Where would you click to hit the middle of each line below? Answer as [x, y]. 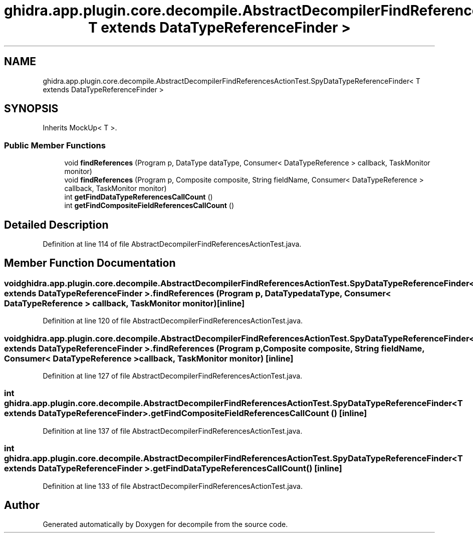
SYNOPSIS [31, 109]
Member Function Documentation [90, 263]
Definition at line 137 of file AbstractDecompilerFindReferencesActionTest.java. [173, 431]
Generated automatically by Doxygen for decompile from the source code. [165, 524]
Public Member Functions [55, 145]
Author [22, 505]
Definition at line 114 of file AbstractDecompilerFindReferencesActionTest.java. [172, 244]
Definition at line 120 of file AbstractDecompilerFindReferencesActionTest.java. [173, 321]
